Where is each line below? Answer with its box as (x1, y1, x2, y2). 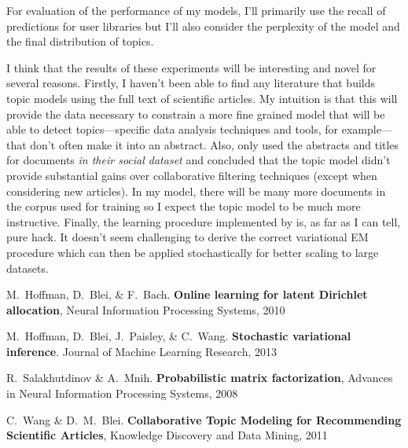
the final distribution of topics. (6, 33, 154, 50)
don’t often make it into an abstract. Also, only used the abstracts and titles (30, 136, 399, 152)
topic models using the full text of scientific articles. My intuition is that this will (6, 90, 398, 106)
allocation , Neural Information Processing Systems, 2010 (6, 301, 285, 318)
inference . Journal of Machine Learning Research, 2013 (6, 343, 277, 359)
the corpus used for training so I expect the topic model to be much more (6, 198, 361, 215)
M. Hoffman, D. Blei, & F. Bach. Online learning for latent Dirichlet (6, 286, 368, 303)
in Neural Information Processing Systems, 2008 (6, 385, 238, 402)
